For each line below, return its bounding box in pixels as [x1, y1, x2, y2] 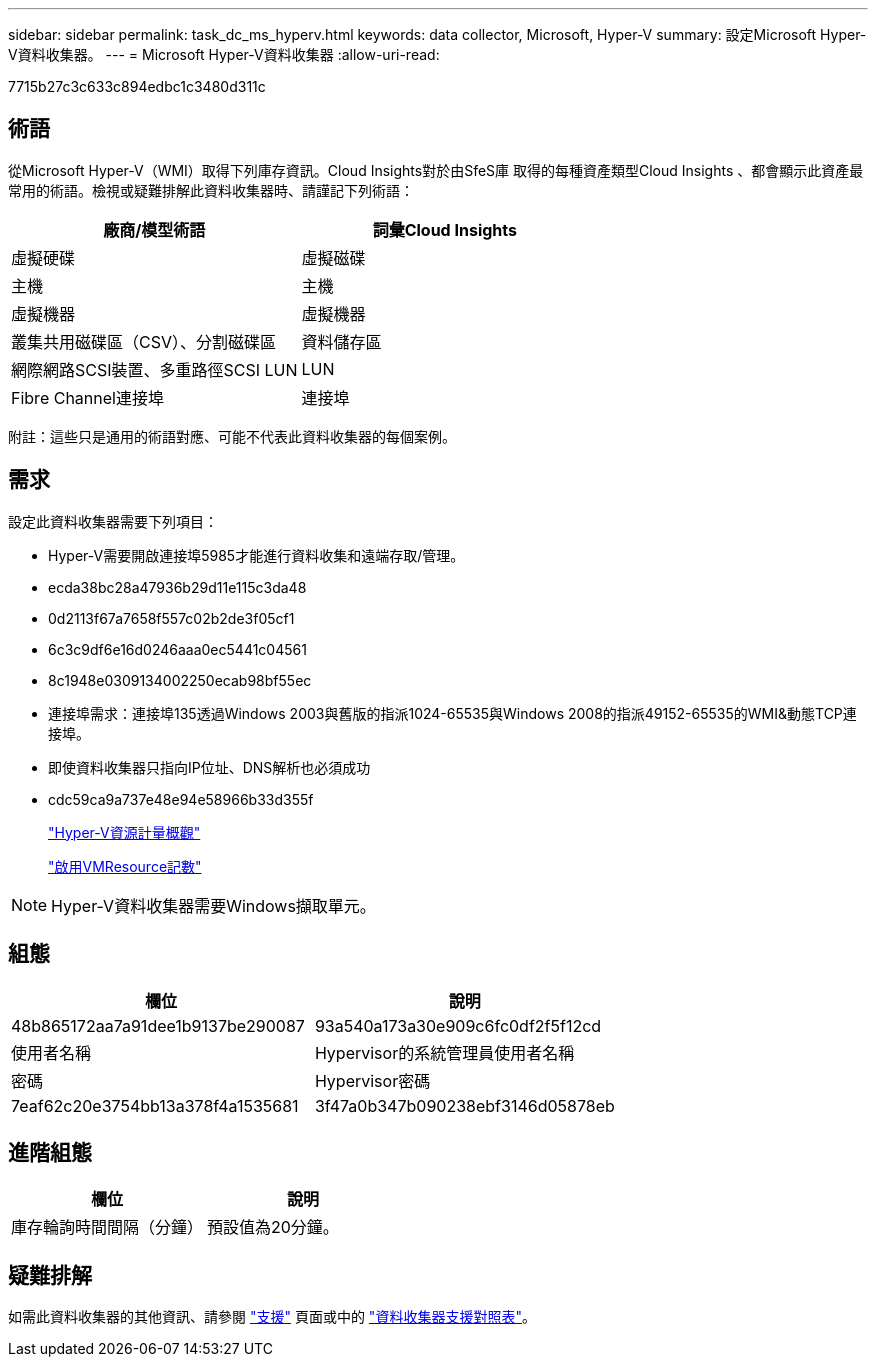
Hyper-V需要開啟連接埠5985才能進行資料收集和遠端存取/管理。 [48, 546, 465, 564]
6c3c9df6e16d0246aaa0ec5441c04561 [48, 640, 307, 658]
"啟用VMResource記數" [48, 857, 202, 875]
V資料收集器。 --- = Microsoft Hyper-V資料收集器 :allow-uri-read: [8, 46, 440, 63]
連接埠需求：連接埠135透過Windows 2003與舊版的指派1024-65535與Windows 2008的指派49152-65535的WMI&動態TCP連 [48, 704, 857, 722]
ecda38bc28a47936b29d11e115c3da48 [48, 578, 307, 596]
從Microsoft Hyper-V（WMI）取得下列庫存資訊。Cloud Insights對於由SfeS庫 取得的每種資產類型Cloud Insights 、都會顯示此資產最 [8, 161, 864, 179]
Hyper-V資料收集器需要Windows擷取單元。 [51, 895, 376, 916]
